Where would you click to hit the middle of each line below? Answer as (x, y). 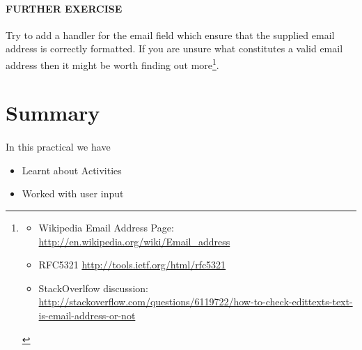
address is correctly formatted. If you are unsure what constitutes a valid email (174, 48)
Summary (53, 113)
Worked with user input (73, 193)
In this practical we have (58, 147)
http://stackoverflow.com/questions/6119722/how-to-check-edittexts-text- (196, 302)
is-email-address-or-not (87, 315)
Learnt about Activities (72, 170)
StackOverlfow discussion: (93, 288)
